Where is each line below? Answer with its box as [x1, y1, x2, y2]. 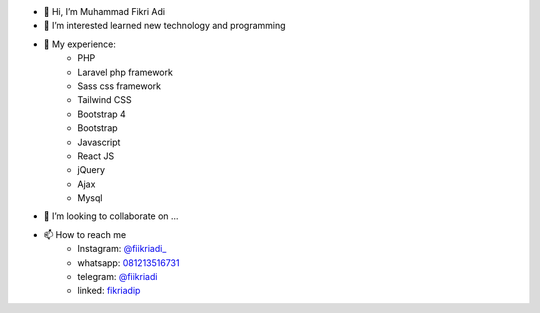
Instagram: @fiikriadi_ [77, 243, 167, 255]
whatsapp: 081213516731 [77, 256, 180, 269]
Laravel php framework [77, 66, 174, 78]
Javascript [77, 136, 121, 148]
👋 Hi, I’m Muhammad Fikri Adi [43, 6, 165, 17]
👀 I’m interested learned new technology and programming [43, 20, 286, 32]
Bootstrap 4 [77, 108, 127, 120]
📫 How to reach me [43, 228, 127, 240]
